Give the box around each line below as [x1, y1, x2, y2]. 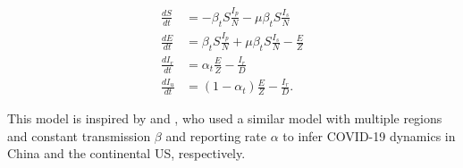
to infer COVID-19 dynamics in [282, 126, 456, 145]
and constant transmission [7, 126, 151, 145]
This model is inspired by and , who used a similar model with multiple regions [7, 109, 442, 128]
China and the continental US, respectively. [7, 144, 246, 163]
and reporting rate [165, 126, 266, 145]
